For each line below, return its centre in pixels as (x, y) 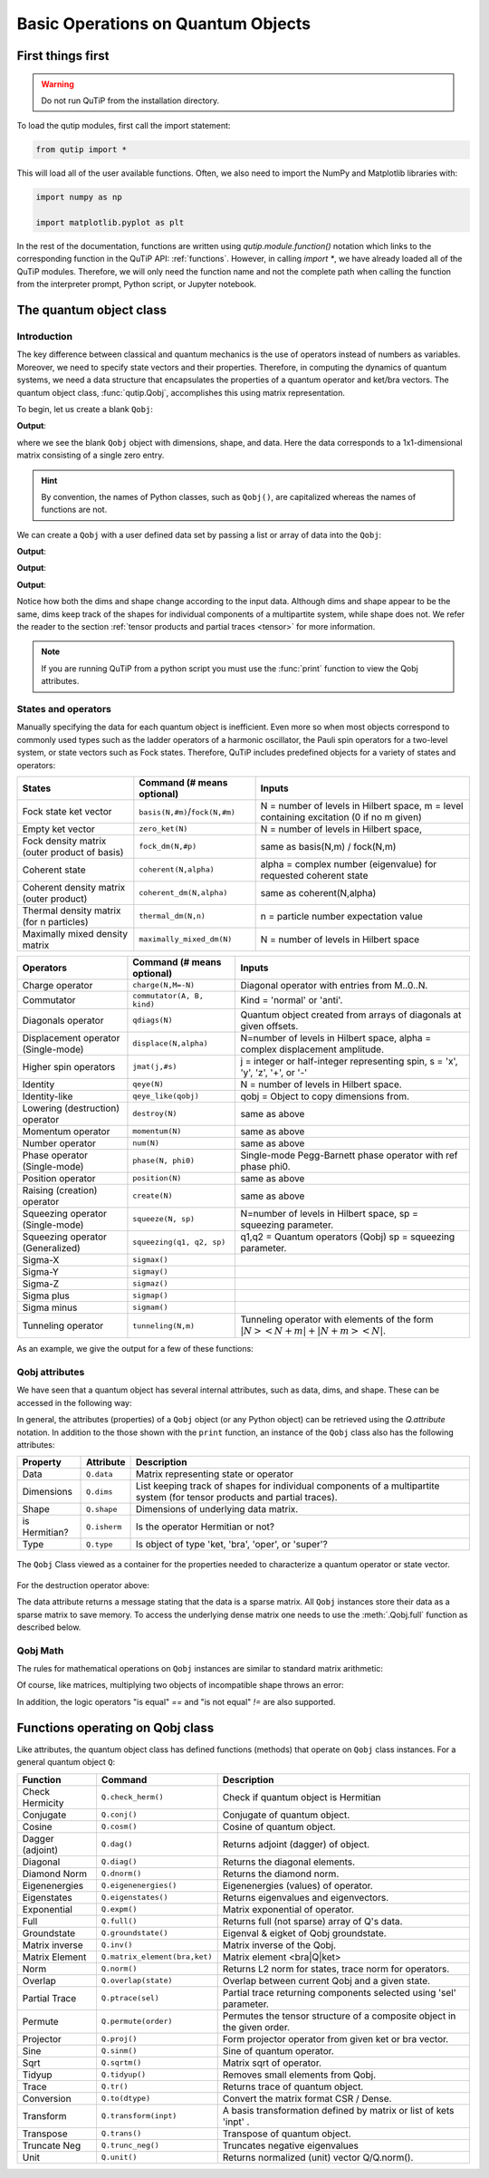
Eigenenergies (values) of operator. (297, 1885)
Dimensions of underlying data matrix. (217, 1509)
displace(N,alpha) (170, 1043)
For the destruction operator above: (83, 1585)
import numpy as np (79, 198)
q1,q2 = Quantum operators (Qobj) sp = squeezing (348, 1237)
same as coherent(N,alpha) (318, 892)
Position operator (59, 1178)
